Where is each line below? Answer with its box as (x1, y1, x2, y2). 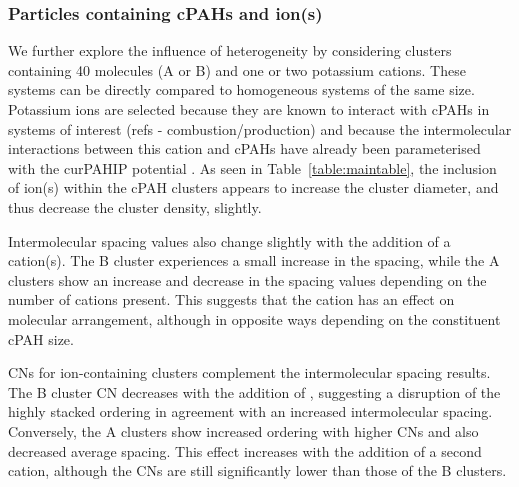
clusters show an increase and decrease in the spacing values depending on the (8, 269, 487, 290)
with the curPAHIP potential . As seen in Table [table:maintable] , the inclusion (8, 157, 497, 178)
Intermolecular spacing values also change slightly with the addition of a (8, 230, 451, 251)
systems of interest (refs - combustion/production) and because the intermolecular (8, 118, 512, 139)
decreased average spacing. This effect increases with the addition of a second (8, 440, 482, 461)
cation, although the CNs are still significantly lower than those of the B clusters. (8, 460, 507, 481)
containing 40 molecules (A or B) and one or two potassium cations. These (8, 59, 466, 80)
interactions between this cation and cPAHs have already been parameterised (8, 138, 481, 159)
